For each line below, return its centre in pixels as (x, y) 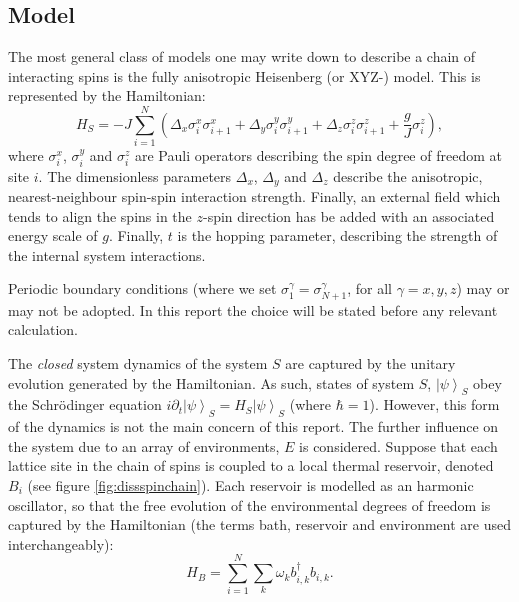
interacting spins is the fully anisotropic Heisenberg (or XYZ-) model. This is (244, 75)
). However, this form (434, 404)
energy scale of (53, 235)
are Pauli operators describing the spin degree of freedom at (318, 155)
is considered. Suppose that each (398, 445)
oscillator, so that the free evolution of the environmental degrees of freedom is (249, 504)
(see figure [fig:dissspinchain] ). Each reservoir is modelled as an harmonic (250, 484)
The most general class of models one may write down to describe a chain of (242, 56)
